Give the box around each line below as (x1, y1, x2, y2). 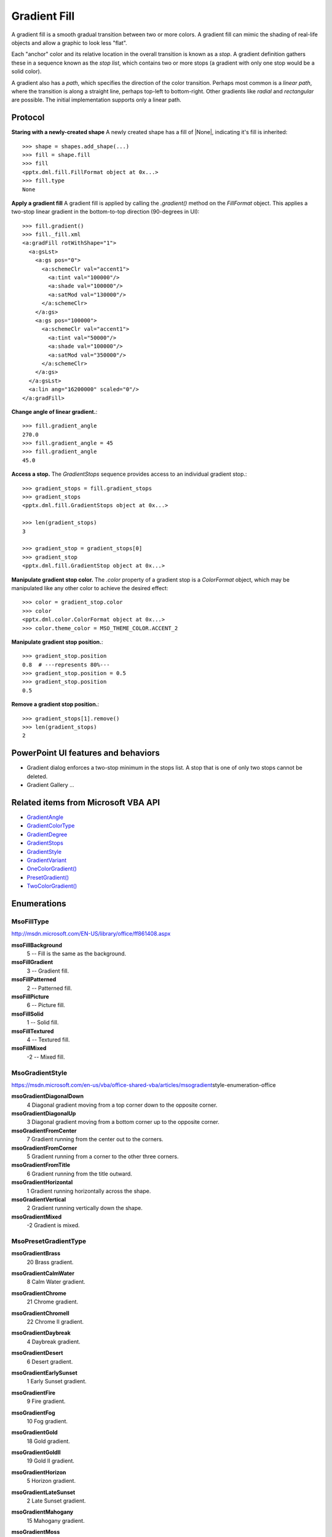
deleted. (26, 772, 48, 780)
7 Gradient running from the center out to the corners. (26, 1136, 164, 1143)
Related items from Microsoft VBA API (11, 797, 160, 808)
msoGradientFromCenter (11, 1127, 77, 1134)
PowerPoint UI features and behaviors (11, 748, 160, 759)
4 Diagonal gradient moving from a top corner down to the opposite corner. (26, 1101, 218, 1108)
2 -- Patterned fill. (26, 984, 73, 992)
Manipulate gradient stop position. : (11, 638, 103, 646)
